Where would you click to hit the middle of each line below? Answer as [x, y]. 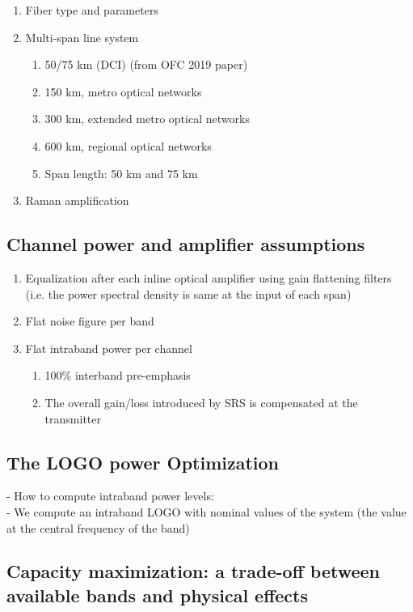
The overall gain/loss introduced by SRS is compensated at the [201, 402]
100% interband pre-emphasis [118, 375]
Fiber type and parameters [92, 10]
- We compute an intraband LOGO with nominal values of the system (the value [206, 511]
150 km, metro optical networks [123, 91]
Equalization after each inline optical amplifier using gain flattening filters [209, 277]
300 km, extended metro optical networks [147, 119]
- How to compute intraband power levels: [110, 496]
